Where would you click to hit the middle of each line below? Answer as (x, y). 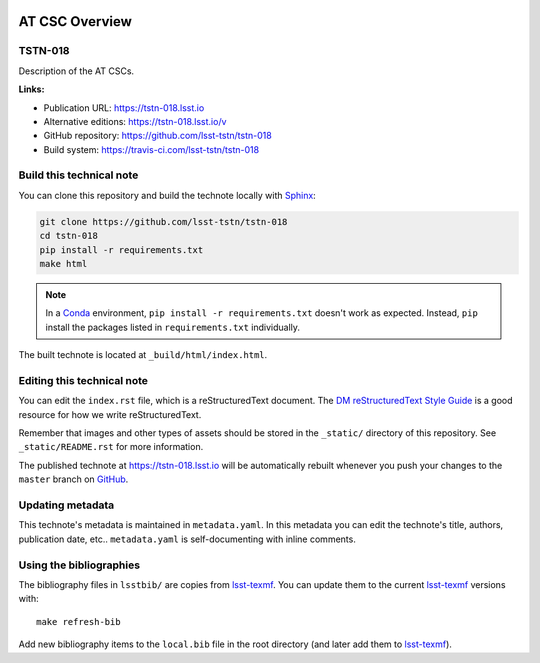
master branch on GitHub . (73, 479)
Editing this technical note (83, 380)
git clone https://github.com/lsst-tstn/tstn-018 (163, 221)
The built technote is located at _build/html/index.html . (143, 355)
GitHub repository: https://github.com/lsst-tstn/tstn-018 (157, 136)
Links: (31, 89)
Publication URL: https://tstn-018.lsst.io (124, 107)
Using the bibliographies (79, 565)
